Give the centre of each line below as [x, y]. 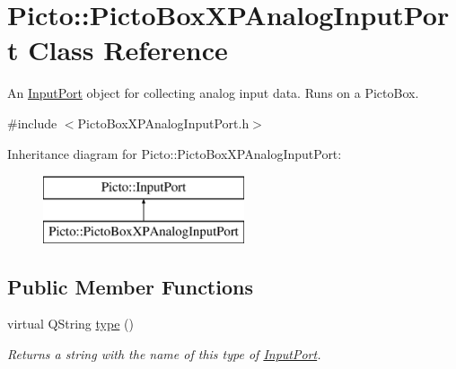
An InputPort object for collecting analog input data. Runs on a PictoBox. [213, 93]
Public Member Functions [130, 286]
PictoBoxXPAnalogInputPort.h [163, 123]
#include [32, 123]
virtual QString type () [70, 324]
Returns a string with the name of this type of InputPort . [164, 354]
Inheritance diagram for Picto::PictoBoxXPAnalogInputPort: [175, 153]
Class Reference [128, 50]
